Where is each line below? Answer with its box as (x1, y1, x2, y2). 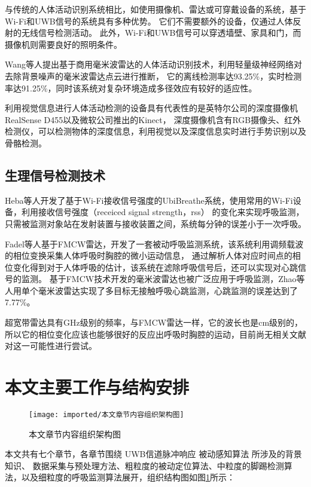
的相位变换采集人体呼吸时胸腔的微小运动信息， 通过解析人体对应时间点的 (5, 249, 292, 262)
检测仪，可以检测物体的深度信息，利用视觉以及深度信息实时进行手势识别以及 (5, 125, 306, 137)
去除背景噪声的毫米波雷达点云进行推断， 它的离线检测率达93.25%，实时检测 (5, 69, 302, 82)
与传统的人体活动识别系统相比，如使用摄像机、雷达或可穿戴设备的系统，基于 (5, 3, 306, 15)
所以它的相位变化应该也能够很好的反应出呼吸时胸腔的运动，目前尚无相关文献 (5, 327, 306, 340)
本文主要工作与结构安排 (5, 375, 190, 399)
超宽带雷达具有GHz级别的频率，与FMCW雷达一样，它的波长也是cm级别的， (5, 316, 303, 329)
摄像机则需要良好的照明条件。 (5, 38, 122, 50)
